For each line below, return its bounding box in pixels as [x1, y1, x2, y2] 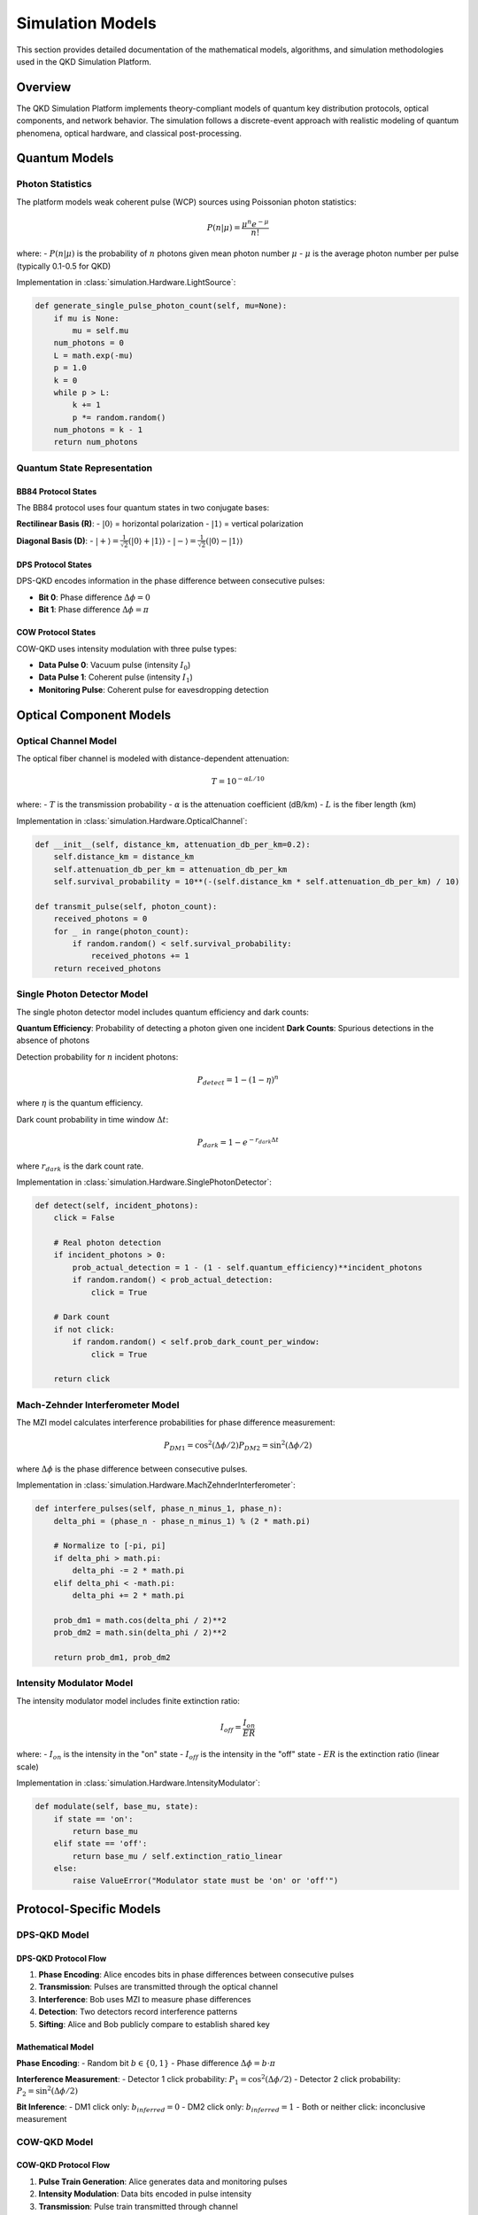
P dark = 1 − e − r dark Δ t [197, 1136, 279, 1149]
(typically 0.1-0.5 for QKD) [16, 260, 112, 271]
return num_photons [53, 437, 139, 447]
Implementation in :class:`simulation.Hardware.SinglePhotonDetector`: [16, 1177, 272, 1187]
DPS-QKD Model [16, 1928, 89, 1940]
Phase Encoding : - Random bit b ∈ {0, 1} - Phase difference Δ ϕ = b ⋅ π [16, 2058, 276, 2068]
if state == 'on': [53, 1814, 134, 1824]
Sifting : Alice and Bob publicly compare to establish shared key [38, 2018, 270, 2029]
